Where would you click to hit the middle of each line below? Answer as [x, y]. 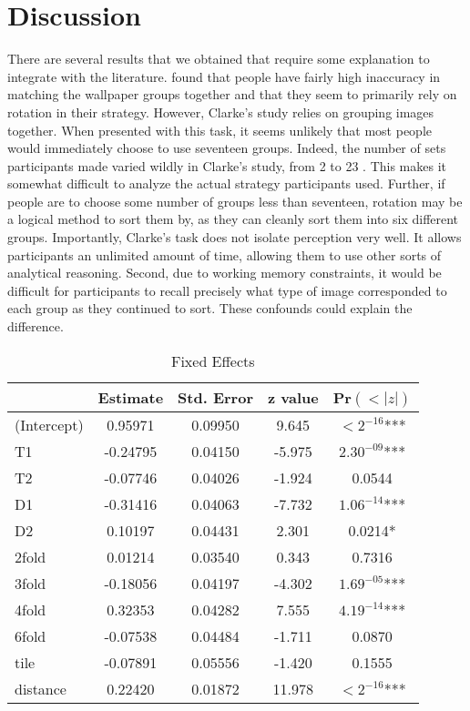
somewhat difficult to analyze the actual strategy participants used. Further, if [226, 183]
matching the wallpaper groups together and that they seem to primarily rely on [232, 94]
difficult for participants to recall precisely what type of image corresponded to [227, 290]
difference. [36, 326]
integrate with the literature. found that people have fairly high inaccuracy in [224, 76]
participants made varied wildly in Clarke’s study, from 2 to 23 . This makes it [227, 165]
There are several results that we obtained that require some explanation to [219, 59]
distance [41, 688]
